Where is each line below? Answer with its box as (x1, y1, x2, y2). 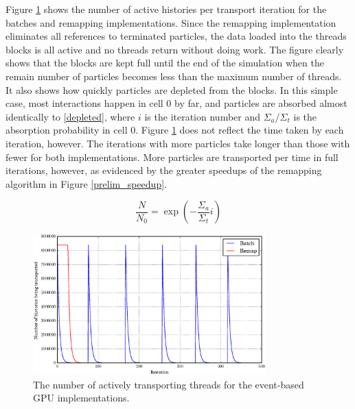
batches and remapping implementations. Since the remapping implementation (5, 15, 336, 29)
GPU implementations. (33, 391, 130, 405)
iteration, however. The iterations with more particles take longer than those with (5, 136, 350, 150)
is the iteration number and (144, 109, 261, 123)
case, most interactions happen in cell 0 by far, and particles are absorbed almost (5, 96, 347, 110)
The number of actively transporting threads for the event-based (33, 377, 304, 391)
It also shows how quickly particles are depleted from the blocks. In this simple (5, 82, 338, 97)
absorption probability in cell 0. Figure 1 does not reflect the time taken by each (5, 123, 344, 137)
